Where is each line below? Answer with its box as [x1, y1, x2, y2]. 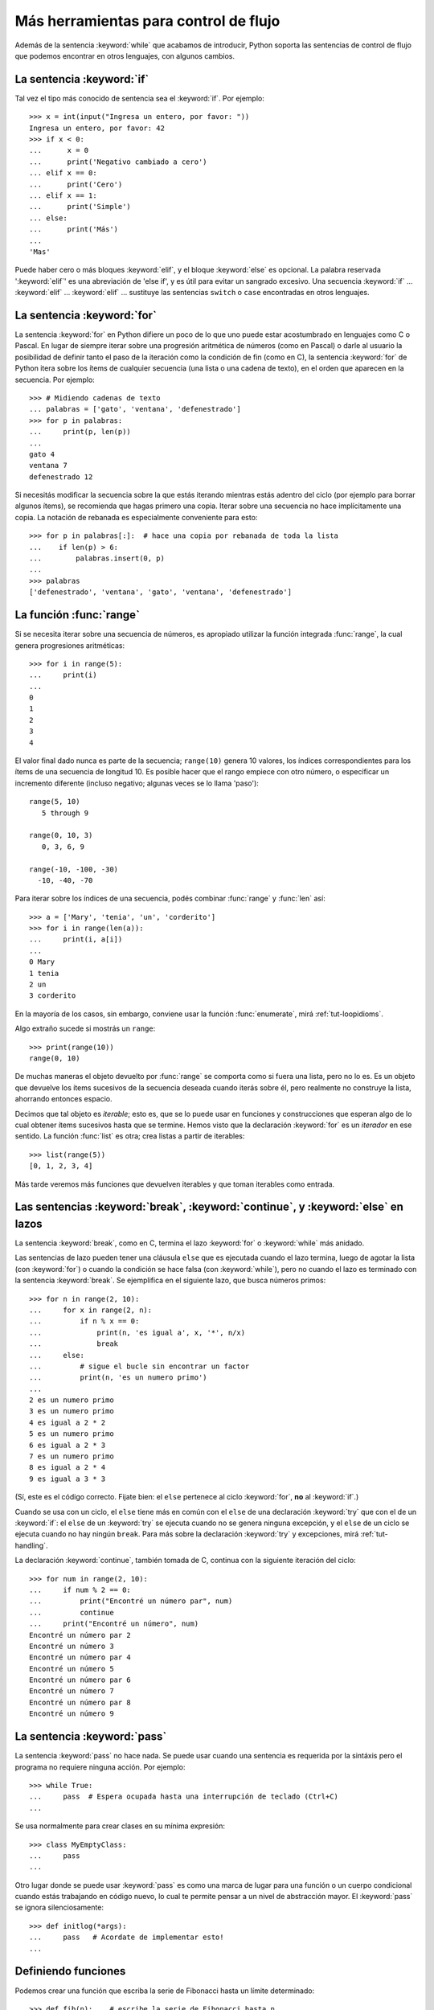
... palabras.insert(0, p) [29, 554, 165, 563]
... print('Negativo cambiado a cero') [29, 157, 208, 166]
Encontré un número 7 [29, 1687, 114, 1696]
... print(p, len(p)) [29, 427, 132, 437]
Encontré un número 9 [29, 1709, 114, 1718]
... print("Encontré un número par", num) [29, 1597, 233, 1606]
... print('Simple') [29, 202, 132, 211]
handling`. [14, 1540, 48, 1550]
